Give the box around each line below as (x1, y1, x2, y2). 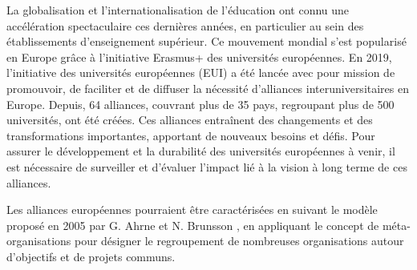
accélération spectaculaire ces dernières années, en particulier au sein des (6, 17, 364, 34)
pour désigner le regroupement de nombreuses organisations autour (74, 232, 404, 249)
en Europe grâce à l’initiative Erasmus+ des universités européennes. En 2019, (6, 48, 392, 65)
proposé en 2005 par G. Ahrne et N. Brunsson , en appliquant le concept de (6, 216, 379, 233)
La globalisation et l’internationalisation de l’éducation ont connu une (6, 2, 350, 18)
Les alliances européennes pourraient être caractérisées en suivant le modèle (6, 201, 378, 218)
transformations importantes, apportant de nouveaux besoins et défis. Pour (6, 127, 375, 143)
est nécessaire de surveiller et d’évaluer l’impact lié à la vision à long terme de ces (6, 158, 407, 175)
